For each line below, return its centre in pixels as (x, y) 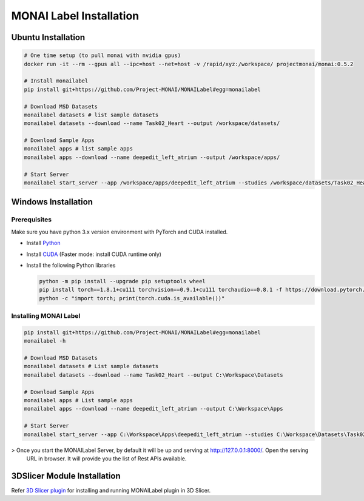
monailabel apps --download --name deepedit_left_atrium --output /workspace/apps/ (152, 157)
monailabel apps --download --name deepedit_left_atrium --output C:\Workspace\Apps (153, 409)
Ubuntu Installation (48, 37)
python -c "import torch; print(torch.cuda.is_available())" (132, 298)
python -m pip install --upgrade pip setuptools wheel (122, 281)
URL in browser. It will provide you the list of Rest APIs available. (106, 459)
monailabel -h (45, 341)
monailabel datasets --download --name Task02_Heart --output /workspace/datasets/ (152, 123)
